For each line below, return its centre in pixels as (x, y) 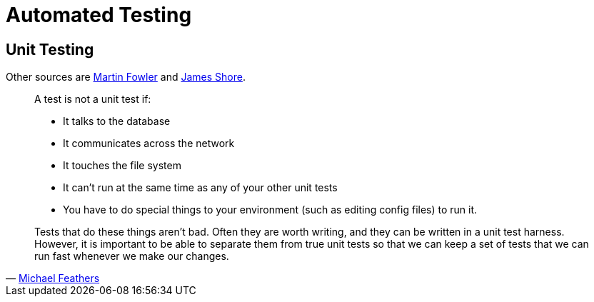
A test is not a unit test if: (93, 99)
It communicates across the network (149, 144)
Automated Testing (99, 15)
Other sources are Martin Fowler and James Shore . (126, 77)
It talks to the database (117, 121)
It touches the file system (122, 166)
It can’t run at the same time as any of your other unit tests (200, 188)
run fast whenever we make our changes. (132, 256)
